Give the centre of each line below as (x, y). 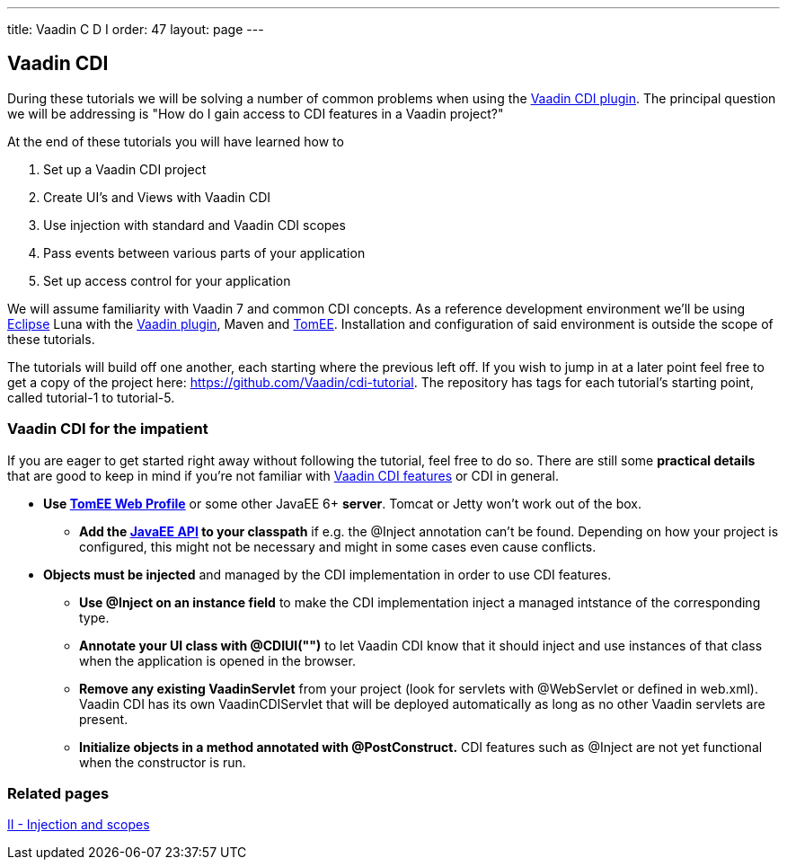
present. (104, 719)
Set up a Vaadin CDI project (125, 169)
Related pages (58, 793)
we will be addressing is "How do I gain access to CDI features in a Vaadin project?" (256, 113)
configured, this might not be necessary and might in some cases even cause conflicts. (338, 546)
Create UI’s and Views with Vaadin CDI (157, 197)
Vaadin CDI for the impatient (108, 429)
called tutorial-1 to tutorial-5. (91, 397)
